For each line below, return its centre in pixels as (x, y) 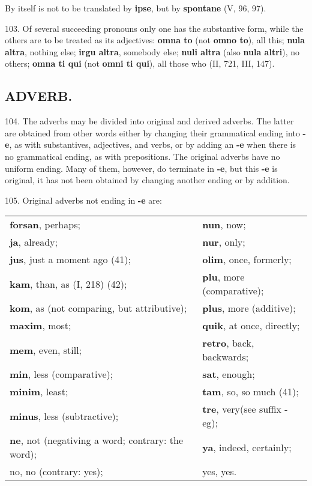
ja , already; (34, 242)
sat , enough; (229, 374)
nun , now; (224, 225)
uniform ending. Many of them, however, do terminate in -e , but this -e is (141, 168)
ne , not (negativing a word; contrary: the (97, 440)
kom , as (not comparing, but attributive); (98, 308)
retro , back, (228, 343)
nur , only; (224, 242)
